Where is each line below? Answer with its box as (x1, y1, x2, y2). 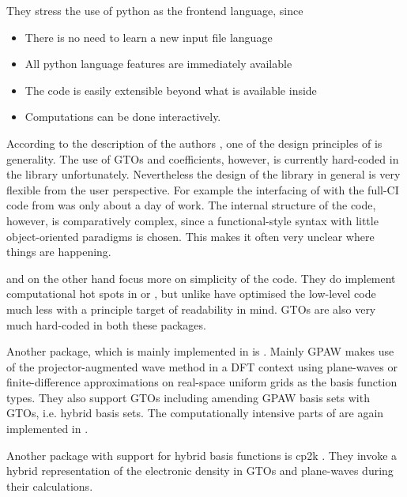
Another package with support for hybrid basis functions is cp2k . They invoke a (6, 446, 398, 463)
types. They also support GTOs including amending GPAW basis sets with (6, 389, 370, 405)
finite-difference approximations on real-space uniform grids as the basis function (6, 374, 398, 390)
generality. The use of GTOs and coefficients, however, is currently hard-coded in (6, 150, 399, 167)
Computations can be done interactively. (24, 108, 221, 125)
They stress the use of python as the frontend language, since (6, 2, 303, 18)
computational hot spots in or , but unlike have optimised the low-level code (6, 285, 376, 302)
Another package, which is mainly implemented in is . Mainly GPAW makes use (6, 343, 394, 360)
